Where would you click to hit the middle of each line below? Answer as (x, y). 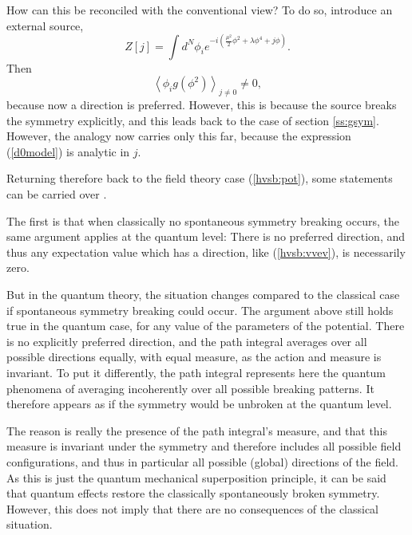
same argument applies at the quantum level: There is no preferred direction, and (206, 236)
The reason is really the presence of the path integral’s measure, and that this (197, 430)
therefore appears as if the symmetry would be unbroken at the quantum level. (199, 404)
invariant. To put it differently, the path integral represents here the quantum (196, 372)
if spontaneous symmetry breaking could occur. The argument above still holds (200, 310)
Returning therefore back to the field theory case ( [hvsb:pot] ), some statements (200, 178)
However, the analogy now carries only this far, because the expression (179, 136)
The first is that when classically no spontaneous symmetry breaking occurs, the (203, 220)
